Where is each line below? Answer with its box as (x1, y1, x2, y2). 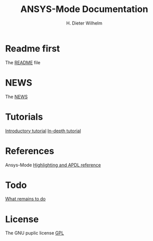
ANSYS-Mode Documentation (20, 4, 148, 15)
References (5, 145, 54, 156)
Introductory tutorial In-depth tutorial (5, 128, 81, 134)
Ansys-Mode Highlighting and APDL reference (5, 162, 101, 168)
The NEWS (5, 94, 28, 100)
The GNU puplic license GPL (5, 230, 64, 236)
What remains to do (5, 196, 46, 202)
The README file (5, 59, 41, 66)
